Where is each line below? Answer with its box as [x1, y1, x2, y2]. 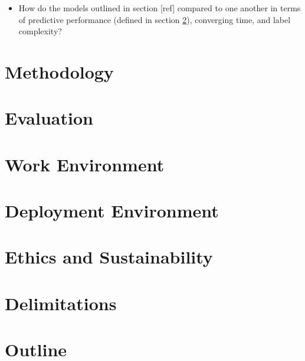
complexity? [18, 25, 62, 37]
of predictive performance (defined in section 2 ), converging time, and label [18, 13, 291, 25]
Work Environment [5, 152, 165, 176]
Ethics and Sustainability [5, 245, 213, 269]
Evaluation [5, 106, 93, 130]
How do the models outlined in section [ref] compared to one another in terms [18, 2, 301, 14]
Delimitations [5, 291, 117, 315]
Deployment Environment [5, 199, 219, 223]
